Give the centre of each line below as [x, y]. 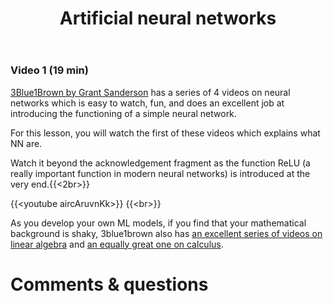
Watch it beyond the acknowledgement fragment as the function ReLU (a [160, 163]
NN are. [26, 143]
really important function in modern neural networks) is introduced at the [160, 173]
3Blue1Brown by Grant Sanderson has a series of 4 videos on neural [150, 92]
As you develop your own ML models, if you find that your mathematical [158, 223]
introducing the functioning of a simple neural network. [123, 113]
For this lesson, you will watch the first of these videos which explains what [165, 133]
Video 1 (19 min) [49, 70]
